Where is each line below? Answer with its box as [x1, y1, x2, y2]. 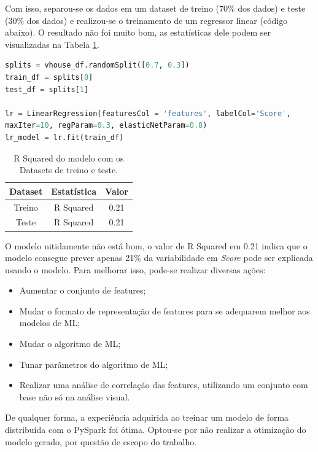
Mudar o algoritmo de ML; [19, 337, 121, 350]
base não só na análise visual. [19, 390, 130, 403]
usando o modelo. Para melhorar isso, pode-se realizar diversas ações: [5, 263, 266, 276]
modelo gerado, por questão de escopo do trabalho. [5, 435, 197, 448]
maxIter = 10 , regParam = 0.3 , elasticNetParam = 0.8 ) [5, 121, 207, 130]
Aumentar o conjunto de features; [19, 284, 146, 297]
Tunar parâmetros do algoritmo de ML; [19, 357, 168, 370]
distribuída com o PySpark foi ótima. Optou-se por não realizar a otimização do [5, 423, 306, 436]
